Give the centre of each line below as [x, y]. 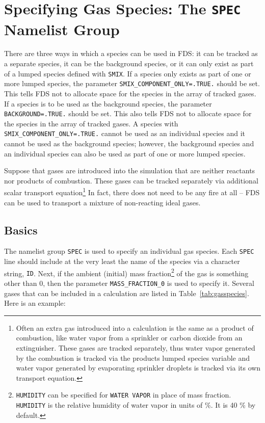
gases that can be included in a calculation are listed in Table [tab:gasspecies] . [127, 293]
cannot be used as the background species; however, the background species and [129, 143]
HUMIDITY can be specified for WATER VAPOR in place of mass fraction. [124, 395]
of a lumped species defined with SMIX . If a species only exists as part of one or [128, 73]
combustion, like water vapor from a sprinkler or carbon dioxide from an [129, 338]
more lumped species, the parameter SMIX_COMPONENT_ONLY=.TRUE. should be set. [132, 83]
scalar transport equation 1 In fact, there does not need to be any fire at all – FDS [132, 192]
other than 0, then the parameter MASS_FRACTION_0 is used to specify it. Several [129, 283]
